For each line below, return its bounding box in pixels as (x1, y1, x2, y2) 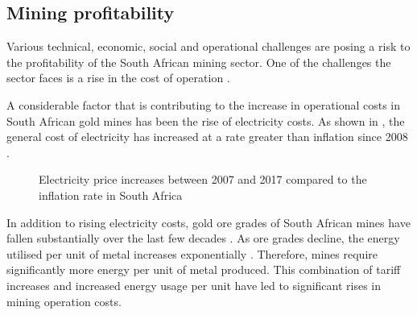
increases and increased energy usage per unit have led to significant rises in (6, 276, 382, 293)
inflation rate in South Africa (39, 186, 183, 203)
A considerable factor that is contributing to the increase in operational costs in (6, 96, 401, 113)
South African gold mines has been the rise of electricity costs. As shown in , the (6, 112, 405, 129)
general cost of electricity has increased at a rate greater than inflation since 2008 (6, 128, 408, 145)
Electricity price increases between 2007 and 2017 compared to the (39, 171, 367, 188)
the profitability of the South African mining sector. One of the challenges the (6, 53, 391, 70)
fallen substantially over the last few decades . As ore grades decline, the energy (6, 230, 400, 247)
